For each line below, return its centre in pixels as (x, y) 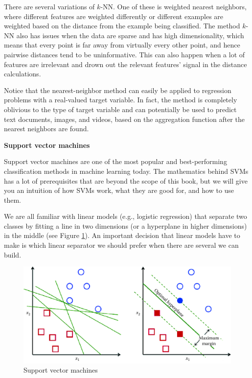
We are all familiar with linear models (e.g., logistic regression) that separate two (126, 216)
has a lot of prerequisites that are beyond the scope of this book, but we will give (126, 180)
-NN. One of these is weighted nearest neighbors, (174, 6)
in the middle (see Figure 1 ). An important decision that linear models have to (122, 235)
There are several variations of (49, 6)
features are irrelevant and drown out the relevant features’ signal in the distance (126, 64)
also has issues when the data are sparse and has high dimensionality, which (130, 35)
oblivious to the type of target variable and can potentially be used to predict (120, 109)
